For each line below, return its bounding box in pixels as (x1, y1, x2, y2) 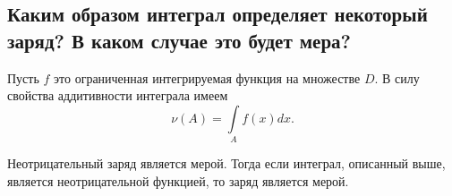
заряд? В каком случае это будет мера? (7, 26, 352, 54)
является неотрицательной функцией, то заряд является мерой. (7, 171, 349, 190)
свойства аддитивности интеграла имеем (7, 86, 228, 105)
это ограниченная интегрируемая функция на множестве (54, 68, 361, 87)
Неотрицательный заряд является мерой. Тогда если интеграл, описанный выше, (7, 154, 446, 173)
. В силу (374, 68, 420, 87)
